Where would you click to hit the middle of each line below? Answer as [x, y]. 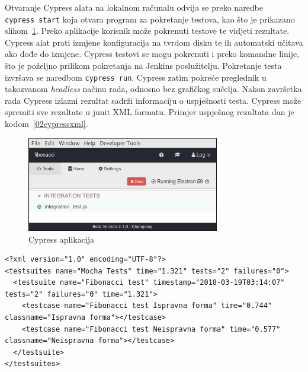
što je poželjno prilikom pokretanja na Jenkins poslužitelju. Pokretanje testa [143, 66]
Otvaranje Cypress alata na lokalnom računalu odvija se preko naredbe [134, 7]
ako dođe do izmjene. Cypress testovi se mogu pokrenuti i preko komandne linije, [152, 54]
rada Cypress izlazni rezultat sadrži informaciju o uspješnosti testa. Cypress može [153, 100]
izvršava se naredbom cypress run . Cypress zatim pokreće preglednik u [136, 77]
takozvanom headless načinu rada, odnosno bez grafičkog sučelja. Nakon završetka [153, 89]
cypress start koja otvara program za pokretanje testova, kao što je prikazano [150, 19]
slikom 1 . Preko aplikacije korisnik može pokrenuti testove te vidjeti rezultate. [147, 31]
